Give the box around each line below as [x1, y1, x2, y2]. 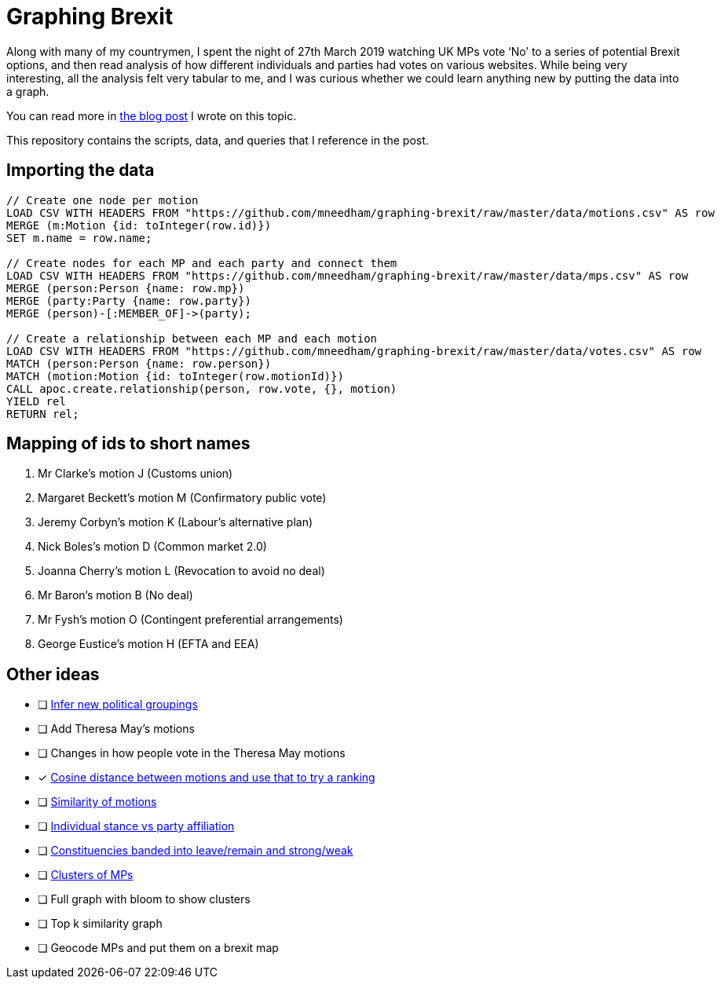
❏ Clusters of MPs [38, 868, 134, 882]
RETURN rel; [6, 407, 79, 420]
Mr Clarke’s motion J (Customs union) [38, 467, 233, 481]
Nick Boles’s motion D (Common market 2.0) [38, 540, 267, 554]
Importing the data [6, 160, 155, 181]
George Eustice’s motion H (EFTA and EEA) [38, 637, 259, 651]
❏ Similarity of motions [38, 795, 157, 809]
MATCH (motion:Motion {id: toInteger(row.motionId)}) [6, 369, 344, 383]
